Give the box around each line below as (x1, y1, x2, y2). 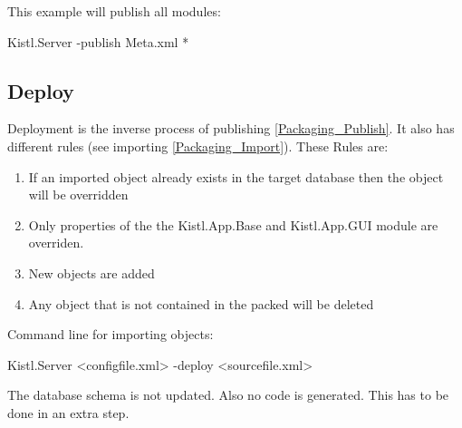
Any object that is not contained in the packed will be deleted (28, 294, 374, 313)
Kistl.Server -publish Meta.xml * (7, 32, 189, 51)
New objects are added (28, 263, 155, 282)
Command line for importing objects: (7, 325, 214, 344)
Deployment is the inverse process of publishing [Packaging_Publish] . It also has (7, 119, 455, 138)
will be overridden (28, 185, 129, 204)
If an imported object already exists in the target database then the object (28, 167, 444, 186)
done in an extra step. (7, 403, 130, 422)
